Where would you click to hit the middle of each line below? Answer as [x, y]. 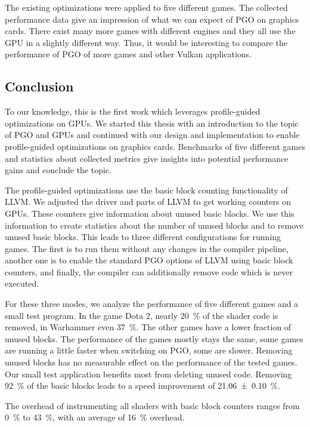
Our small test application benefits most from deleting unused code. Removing [148, 374]
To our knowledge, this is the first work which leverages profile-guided [133, 111]
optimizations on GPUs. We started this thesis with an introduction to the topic [152, 123]
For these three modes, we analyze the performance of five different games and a [152, 304]
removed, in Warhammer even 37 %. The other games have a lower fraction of [148, 327]
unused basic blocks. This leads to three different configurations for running [143, 237]
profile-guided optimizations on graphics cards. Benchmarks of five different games [155, 146]
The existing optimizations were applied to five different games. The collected [146, 7]
